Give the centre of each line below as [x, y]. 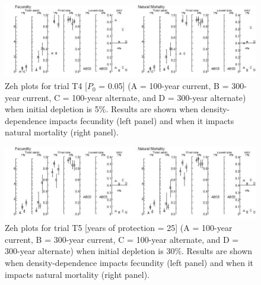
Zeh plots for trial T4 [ [46, 86]
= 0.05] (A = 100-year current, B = [164, 86]
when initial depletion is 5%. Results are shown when [102, 109]
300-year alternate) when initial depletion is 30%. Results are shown [129, 251]
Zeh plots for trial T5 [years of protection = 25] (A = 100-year [119, 228]
